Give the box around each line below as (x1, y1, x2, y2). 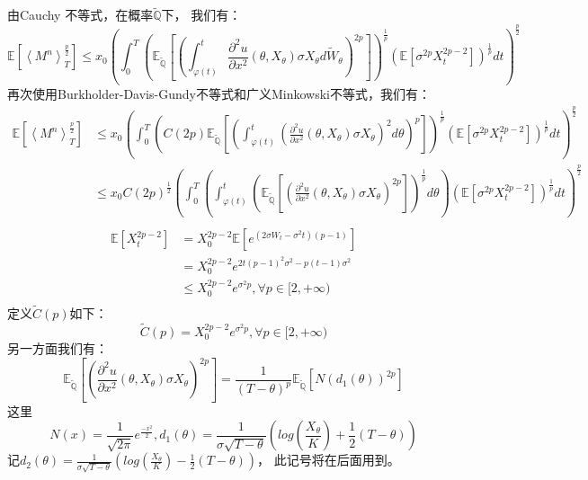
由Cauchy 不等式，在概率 (7, 5, 154, 24)
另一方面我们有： (7, 339, 108, 358)
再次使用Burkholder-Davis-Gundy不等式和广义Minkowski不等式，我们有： (7, 84, 431, 102)
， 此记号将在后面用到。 (257, 450, 400, 469)
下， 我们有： (161, 5, 242, 24)
